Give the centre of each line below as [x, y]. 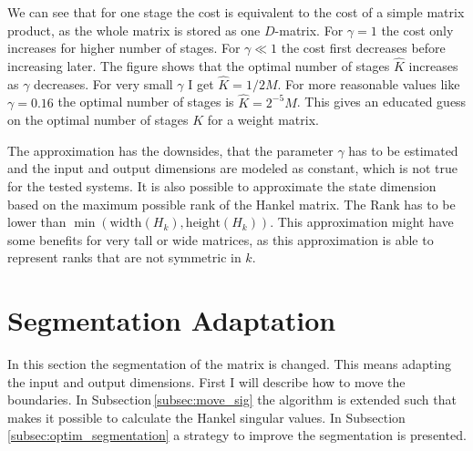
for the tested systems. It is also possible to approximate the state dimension [222, 186]
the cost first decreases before [363, 48]
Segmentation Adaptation [172, 320]
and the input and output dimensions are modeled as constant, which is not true [232, 168]
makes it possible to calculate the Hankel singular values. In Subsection [206, 417]
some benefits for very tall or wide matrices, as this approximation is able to [221, 239]
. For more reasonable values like [369, 83]
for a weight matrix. [263, 120]
